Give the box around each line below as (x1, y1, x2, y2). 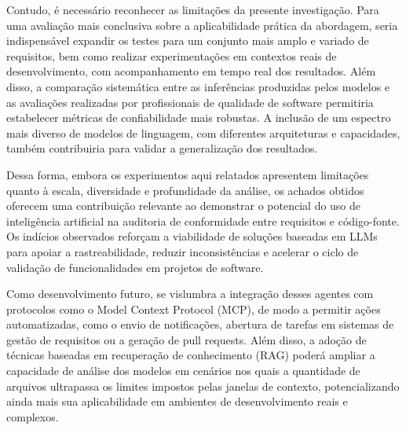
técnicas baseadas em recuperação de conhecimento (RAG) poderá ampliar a (6, 347, 375, 363)
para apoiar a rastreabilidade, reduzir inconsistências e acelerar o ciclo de (6, 243, 359, 259)
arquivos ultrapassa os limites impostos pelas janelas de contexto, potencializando (6, 377, 400, 394)
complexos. (6, 408, 59, 424)
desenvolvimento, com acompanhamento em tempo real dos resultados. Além (6, 63, 376, 79)
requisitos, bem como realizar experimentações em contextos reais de (6, 47, 337, 64)
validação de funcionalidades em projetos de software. (6, 259, 264, 275)
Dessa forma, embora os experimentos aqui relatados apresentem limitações (6, 166, 369, 182)
